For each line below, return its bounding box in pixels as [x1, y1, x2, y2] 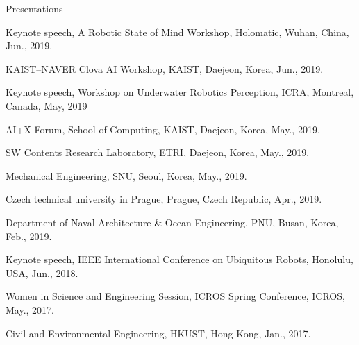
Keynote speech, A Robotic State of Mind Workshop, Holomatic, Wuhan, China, [6, 24, 349, 39]
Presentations [6, 1, 63, 15]
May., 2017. [6, 302, 55, 317]
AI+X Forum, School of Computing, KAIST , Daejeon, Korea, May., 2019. [6, 121, 320, 136]
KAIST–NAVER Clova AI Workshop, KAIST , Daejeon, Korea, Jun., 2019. [6, 61, 324, 76]
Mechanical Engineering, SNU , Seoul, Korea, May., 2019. [6, 168, 247, 183]
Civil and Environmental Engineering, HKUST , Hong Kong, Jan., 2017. [6, 326, 311, 340]
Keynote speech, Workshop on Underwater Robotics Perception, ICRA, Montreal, [6, 85, 354, 99]
